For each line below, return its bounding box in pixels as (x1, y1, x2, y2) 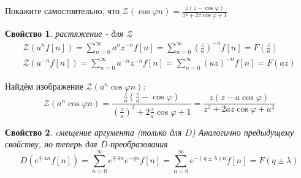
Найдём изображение (5, 79, 83, 92)
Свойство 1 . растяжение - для (5, 27, 124, 40)
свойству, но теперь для (5, 137, 97, 150)
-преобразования (107, 137, 168, 150)
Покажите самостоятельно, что (5, 4, 120, 17)
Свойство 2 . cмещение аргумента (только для (5, 125, 182, 138)
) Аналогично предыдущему (192, 125, 294, 138)
